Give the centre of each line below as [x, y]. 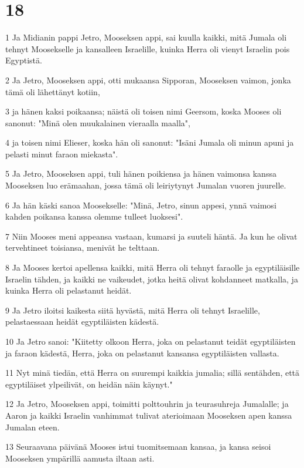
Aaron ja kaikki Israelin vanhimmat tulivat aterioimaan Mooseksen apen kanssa [149, 415]
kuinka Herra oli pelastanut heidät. [69, 290]
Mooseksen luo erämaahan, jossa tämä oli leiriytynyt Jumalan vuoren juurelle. [146, 185]
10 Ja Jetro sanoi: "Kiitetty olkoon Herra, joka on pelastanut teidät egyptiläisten [151, 341]
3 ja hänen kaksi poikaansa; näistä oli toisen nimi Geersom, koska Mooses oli [144, 111]
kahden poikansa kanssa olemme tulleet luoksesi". [94, 216]
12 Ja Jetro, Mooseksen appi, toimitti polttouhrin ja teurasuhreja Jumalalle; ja [147, 404]
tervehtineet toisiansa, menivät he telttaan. [83, 248]
